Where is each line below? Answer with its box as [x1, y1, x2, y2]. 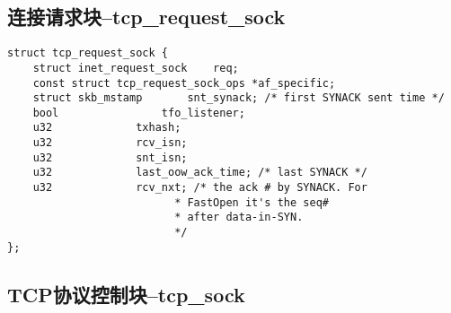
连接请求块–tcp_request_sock [7, 3, 286, 30]
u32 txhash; [32, 121, 181, 135]
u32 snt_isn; [32, 151, 188, 164]
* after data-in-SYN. [174, 211, 304, 224]
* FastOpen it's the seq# [174, 196, 329, 209]
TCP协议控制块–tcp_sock [7, 280, 245, 308]
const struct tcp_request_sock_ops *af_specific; [32, 76, 336, 90]
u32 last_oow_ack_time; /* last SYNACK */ [32, 166, 367, 179]
